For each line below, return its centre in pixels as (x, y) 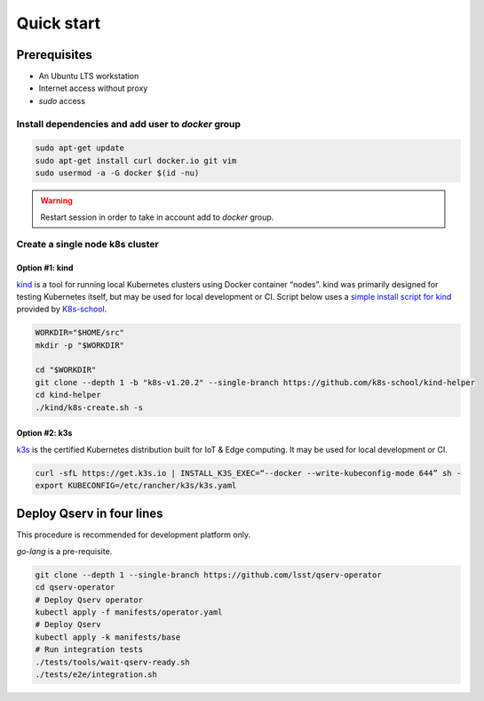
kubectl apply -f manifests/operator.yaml (129, 612)
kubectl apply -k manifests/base (108, 637)
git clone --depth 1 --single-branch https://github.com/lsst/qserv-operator (208, 575)
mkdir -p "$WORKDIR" (79, 345)
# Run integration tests (89, 650)
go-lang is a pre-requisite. (64, 551)
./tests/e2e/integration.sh (96, 674)
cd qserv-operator (75, 588)
